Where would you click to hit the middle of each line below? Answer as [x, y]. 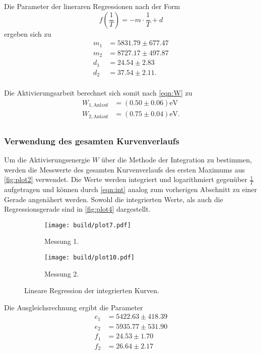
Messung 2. [62, 273]
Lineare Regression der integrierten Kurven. [92, 290]
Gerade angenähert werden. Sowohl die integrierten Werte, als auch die [114, 199]
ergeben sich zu [28, 33]
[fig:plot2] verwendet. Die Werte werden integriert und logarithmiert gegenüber [126, 179]
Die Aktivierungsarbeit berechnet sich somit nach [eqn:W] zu [98, 93]
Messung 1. [62, 241]
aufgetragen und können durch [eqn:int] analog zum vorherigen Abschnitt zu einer [131, 189]
